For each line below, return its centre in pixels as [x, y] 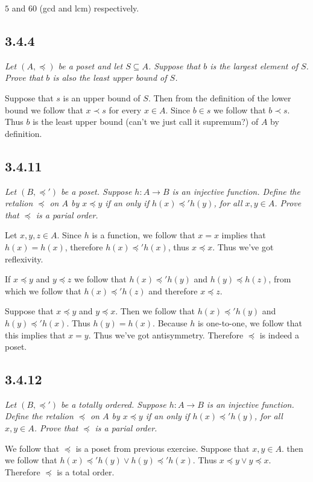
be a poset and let [90, 65]
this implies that [35, 335]
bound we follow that [44, 109]
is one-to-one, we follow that [250, 322]
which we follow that [43, 290]
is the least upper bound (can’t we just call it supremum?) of [146, 122]
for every [125, 109]
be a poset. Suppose [96, 191]
